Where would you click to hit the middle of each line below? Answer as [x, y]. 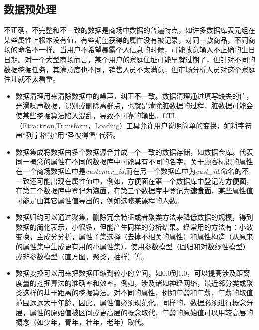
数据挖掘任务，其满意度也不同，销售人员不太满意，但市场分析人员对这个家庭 [129, 69]
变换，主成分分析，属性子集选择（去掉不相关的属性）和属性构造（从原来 [134, 237]
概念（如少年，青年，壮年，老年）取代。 [82, 322]
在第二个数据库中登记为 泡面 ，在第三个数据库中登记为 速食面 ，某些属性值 [134, 191]
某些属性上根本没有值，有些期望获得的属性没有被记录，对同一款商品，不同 [126, 40]
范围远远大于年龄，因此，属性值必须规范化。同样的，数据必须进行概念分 [134, 302]
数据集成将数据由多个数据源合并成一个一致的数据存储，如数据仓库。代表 [134, 151]
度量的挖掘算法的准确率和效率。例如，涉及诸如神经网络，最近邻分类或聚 [134, 282]
